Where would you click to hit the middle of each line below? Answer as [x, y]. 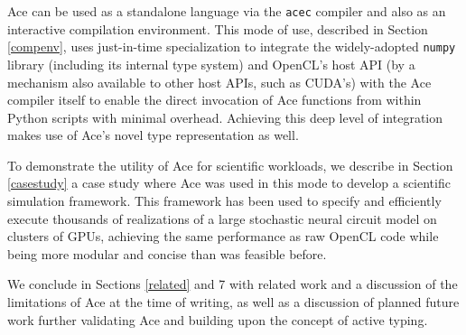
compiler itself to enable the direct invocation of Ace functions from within [214, 100]
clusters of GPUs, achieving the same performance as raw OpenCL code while [223, 236]
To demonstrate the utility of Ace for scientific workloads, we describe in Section [230, 165]
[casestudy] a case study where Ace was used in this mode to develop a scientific [229, 183]
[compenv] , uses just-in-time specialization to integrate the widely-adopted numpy [232, 47]
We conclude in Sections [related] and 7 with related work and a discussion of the [233, 284]
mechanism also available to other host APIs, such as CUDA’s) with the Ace [219, 82]
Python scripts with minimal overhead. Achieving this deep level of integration [225, 117]
